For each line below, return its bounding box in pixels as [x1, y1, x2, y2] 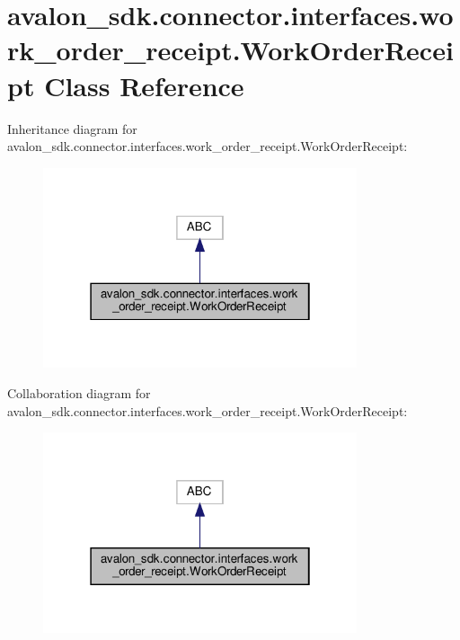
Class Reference [44, 67, 244, 103]
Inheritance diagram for [7, 119, 137, 138]
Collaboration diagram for [7, 383, 151, 402]
